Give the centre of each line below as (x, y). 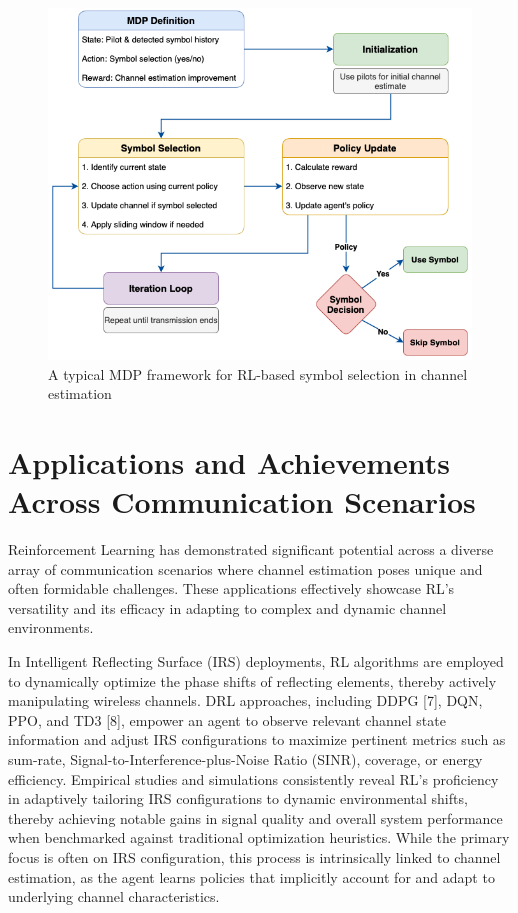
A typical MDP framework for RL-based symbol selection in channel (258, 373)
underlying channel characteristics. (114, 896)
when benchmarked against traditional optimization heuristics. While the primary (259, 837)
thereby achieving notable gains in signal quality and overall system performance (255, 817)
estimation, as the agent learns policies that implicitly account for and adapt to (251, 876)
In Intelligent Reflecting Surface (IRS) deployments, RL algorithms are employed (256, 661)
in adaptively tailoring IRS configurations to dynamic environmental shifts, (238, 798)
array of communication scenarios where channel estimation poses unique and (245, 568)
